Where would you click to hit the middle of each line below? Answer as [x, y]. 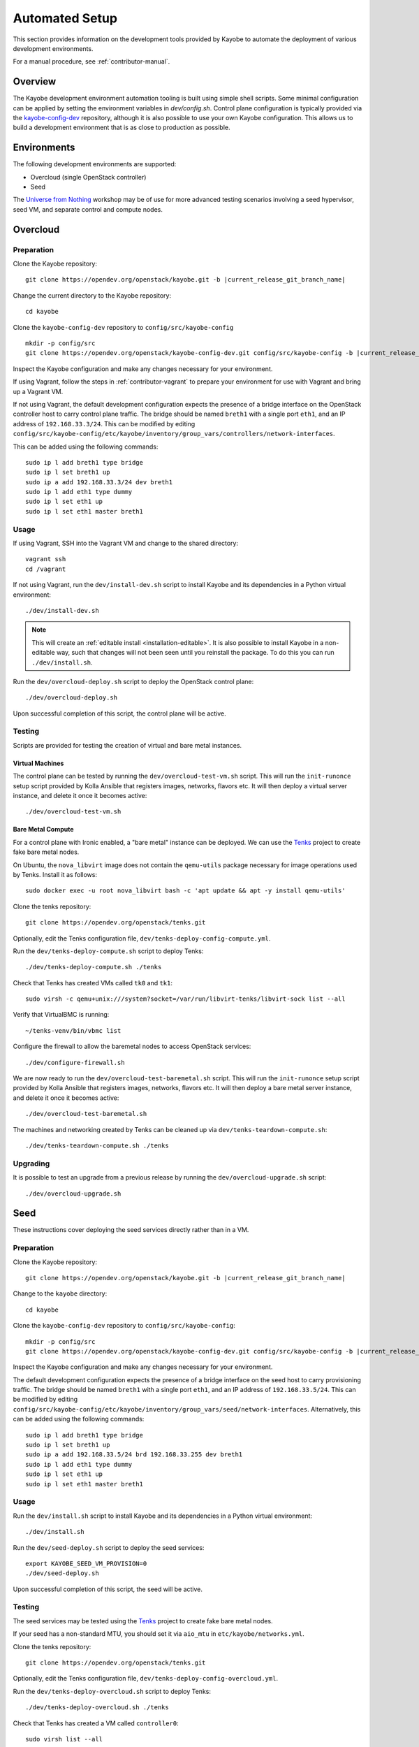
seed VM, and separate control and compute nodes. [88, 209]
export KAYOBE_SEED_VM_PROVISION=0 [86, 1563]
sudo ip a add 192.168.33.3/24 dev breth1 [99, 482]
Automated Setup [65, 18]
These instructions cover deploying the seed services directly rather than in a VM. [131, 1230]
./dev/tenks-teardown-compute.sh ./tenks [97, 1145]
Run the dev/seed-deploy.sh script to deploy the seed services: [109, 1547]
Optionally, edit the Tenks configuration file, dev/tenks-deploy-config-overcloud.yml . [146, 1679]
